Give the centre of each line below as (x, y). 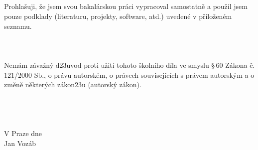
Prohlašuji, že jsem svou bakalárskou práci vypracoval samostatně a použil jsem (126, 6)
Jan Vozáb (20, 143)
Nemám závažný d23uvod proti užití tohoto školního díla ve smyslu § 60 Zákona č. (129, 65)
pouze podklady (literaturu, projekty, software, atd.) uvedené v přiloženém (118, 16)
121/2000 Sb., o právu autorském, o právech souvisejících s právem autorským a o (129, 75)
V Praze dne (23, 133)
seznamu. (18, 26)
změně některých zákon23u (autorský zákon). (73, 84)
